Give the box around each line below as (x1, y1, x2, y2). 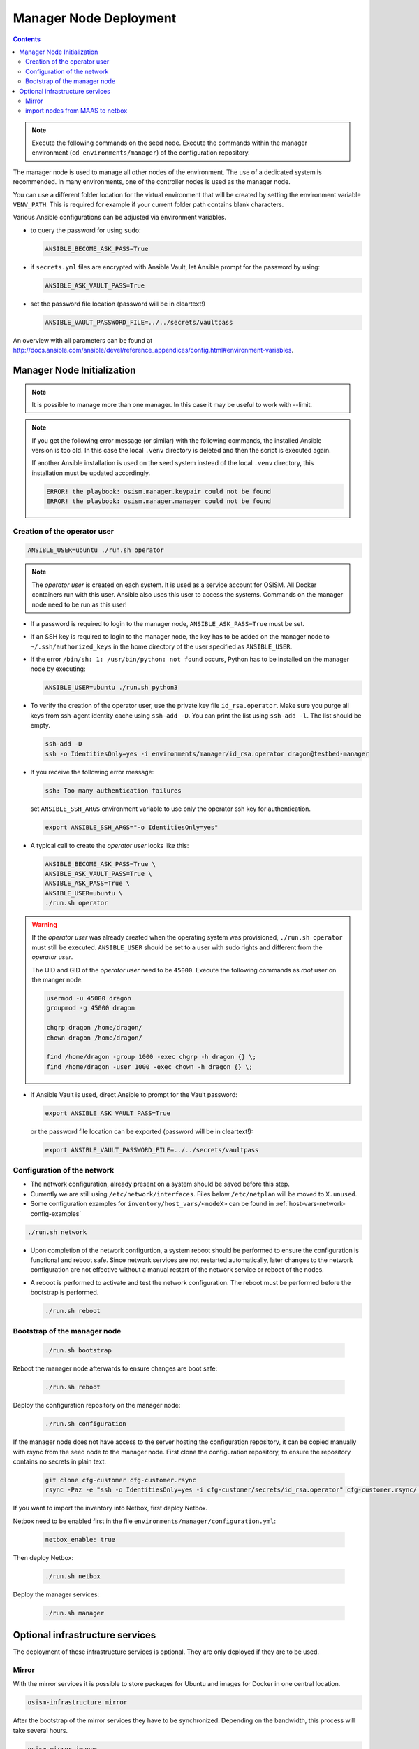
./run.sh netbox (45, 1572, 101, 1580)
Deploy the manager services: (13, 1590, 100, 1599)
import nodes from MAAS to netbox (25, 106, 128, 115)
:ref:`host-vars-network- (275, 1200, 346, 1208)
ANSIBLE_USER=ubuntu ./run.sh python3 (45, 684, 178, 692)
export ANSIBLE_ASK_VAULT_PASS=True (45, 1109, 171, 1117)
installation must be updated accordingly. (31, 469, 151, 477)
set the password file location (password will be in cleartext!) (30, 299, 206, 308)
